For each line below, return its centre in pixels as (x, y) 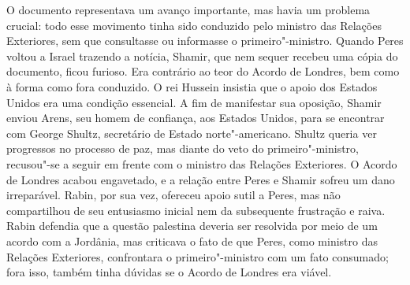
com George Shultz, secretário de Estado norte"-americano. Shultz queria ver (192, 133)
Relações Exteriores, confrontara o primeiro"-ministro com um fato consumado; (198, 256)
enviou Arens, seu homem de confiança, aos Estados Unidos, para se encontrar (196, 118)
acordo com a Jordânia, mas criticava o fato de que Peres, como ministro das (192, 241)
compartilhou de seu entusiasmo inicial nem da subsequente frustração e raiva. (196, 210)
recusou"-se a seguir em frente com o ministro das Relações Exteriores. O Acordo (202, 163)
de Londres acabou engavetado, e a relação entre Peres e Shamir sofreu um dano (201, 179)
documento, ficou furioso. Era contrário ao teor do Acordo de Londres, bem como (203, 71)
